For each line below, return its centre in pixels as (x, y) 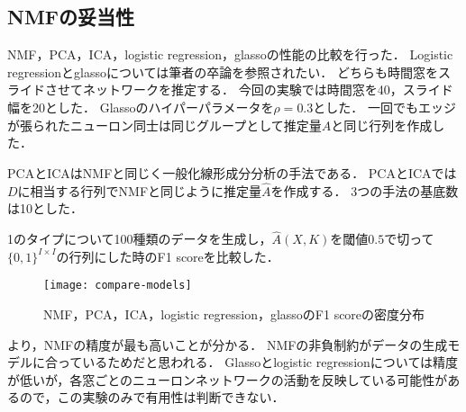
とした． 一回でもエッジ (384, 107)
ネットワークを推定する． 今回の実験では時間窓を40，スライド (268, 90)
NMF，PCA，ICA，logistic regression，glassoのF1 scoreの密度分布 (234, 314)
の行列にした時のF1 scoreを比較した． (168, 256)
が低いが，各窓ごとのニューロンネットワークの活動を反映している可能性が (228, 379)
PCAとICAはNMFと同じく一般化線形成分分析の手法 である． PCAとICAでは (232, 172)
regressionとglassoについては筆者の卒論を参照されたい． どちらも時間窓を (223, 72)
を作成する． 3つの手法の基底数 (365, 190)
